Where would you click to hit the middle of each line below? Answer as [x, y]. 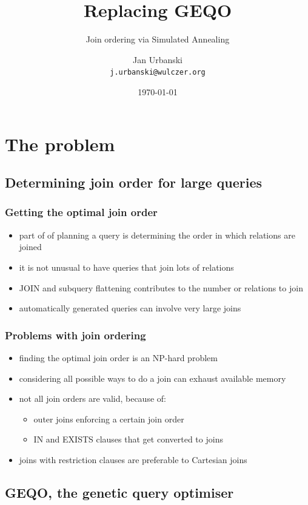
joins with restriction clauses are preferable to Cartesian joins [133, 459]
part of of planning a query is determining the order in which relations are [157, 235]
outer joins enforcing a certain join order [109, 419]
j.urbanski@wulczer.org [158, 73]
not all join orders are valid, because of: [92, 398]
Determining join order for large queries [134, 182]
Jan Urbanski [158, 59]
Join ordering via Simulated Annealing [158, 39]
